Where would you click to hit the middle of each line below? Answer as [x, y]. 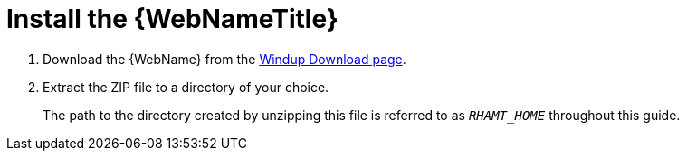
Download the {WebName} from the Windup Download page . [224, 59]
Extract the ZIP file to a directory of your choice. [186, 87]
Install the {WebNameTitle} [172, 19]
